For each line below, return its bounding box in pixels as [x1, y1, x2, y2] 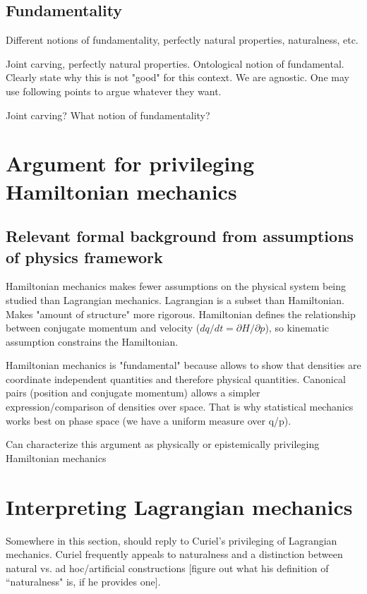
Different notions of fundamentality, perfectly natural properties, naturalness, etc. [6, 32, 359, 47]
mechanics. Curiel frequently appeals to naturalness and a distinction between [6, 547, 343, 562]
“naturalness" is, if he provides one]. [6, 574, 161, 589]
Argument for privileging [6, 149, 255, 178]
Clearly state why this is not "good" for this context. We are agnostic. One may [6, 70, 349, 85]
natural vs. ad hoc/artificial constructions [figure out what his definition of [6, 560, 329, 575]
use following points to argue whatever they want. [6, 83, 222, 98]
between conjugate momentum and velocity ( [6, 320, 200, 335]
